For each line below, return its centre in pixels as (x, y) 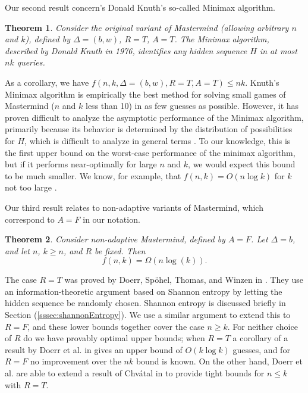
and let (17, 250)
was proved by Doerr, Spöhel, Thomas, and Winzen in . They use (184, 280)
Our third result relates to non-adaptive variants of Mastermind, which (134, 207)
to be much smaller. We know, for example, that (93, 175)
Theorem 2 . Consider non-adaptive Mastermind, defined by (115, 239)
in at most (278, 50)
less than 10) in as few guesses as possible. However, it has (192, 106)
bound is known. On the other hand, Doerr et (219, 361)
